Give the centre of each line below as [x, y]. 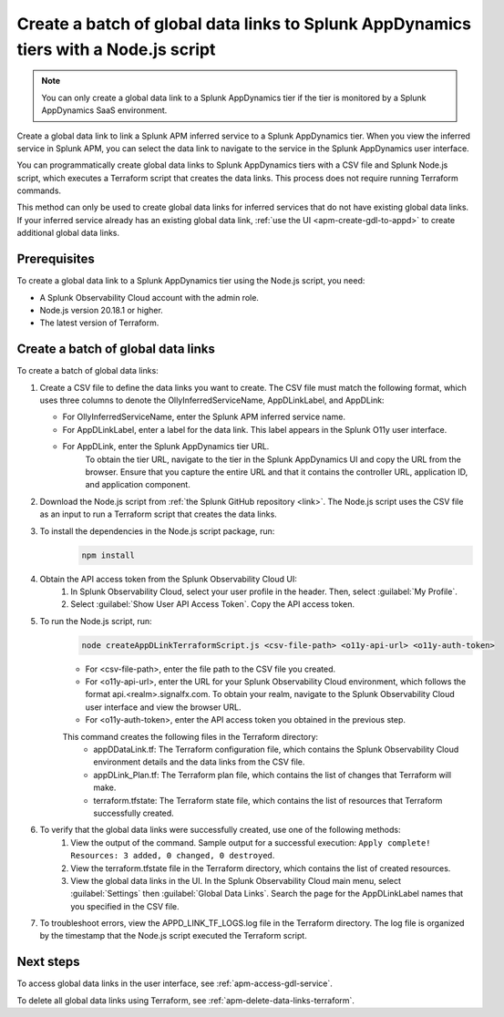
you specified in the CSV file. [125, 906]
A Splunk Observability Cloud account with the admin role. [149, 297]
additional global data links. [68, 233]
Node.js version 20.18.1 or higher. [101, 310]
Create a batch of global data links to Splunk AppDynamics [244, 24]
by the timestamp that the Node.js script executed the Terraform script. [173, 936]
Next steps [48, 962]
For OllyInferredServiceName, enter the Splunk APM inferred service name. [204, 417]
